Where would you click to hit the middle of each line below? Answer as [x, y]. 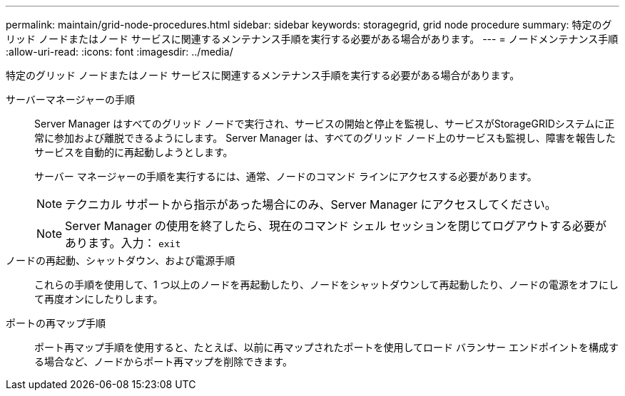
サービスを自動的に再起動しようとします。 [134, 152]
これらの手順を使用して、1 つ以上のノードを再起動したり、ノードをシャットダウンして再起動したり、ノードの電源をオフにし [326, 285]
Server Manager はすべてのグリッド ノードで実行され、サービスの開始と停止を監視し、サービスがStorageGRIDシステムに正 [325, 124]
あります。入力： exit [123, 243]
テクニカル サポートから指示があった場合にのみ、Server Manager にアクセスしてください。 [311, 204]
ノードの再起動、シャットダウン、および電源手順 [121, 260]
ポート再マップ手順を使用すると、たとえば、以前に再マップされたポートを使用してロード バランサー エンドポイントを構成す [326, 347]
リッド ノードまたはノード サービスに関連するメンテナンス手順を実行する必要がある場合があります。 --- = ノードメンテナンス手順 [312, 39]
